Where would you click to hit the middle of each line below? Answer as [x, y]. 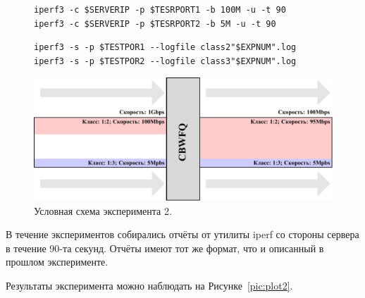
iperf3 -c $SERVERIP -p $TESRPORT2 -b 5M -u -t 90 [155, 24]
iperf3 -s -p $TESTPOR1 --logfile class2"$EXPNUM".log [165, 48]
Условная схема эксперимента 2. [103, 210]
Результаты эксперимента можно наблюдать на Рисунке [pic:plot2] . [149, 286]
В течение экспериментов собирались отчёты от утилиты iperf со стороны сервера [182, 234]
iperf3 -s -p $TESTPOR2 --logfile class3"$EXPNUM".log [165, 61]
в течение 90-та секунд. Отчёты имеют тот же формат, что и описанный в [165, 248]
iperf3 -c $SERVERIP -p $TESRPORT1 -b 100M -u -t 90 [160, 10]
